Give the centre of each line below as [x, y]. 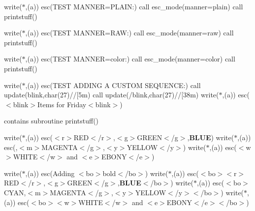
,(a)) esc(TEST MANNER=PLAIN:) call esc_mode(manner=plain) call [134, 6]
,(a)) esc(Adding [50, 173]
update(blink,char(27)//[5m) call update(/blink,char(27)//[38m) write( [112, 95]
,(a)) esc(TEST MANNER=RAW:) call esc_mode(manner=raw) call [129, 33]
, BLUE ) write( [211, 137]
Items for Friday [62, 104]
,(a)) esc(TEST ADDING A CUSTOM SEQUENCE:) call [113, 85]
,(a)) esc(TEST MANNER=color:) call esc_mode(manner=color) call [130, 59]
